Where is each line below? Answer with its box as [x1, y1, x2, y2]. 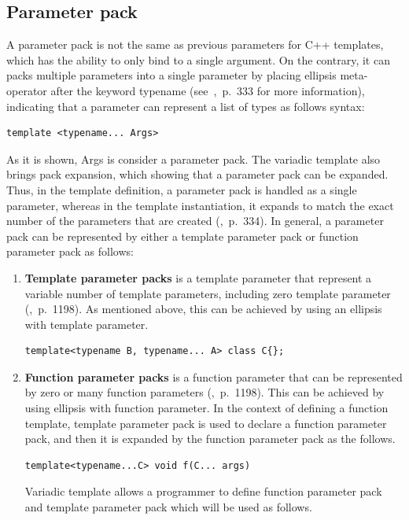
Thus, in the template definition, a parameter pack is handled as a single [6, 181, 357, 197]
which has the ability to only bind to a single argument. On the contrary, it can [6, 51, 390, 68]
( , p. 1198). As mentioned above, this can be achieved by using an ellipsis [24, 301, 382, 317]
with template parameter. [24, 315, 149, 332]
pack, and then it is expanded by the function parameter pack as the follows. [24, 430, 396, 447]
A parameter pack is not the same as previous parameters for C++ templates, [6, 36, 384, 53]
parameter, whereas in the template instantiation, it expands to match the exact [6, 197, 394, 213]
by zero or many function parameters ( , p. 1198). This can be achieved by [24, 384, 385, 400]
